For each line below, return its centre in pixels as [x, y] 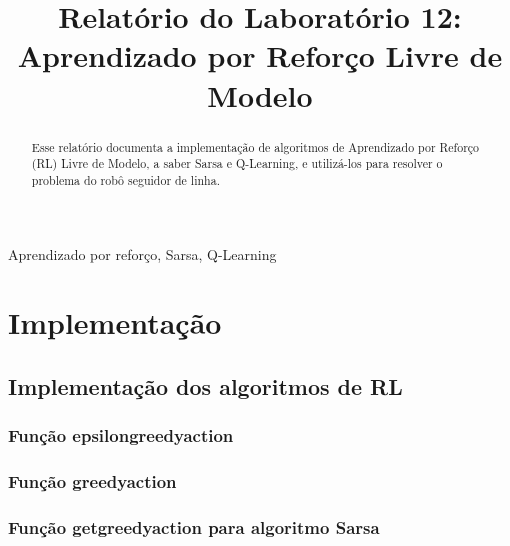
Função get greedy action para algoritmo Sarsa [194, 526]
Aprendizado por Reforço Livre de [260, 55]
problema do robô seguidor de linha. [125, 179]
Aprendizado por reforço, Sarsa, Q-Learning [142, 253]
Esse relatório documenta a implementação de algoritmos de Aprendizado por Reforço [255, 146]
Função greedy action [92, 481]
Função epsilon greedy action [121, 435]
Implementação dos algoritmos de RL [205, 385]
